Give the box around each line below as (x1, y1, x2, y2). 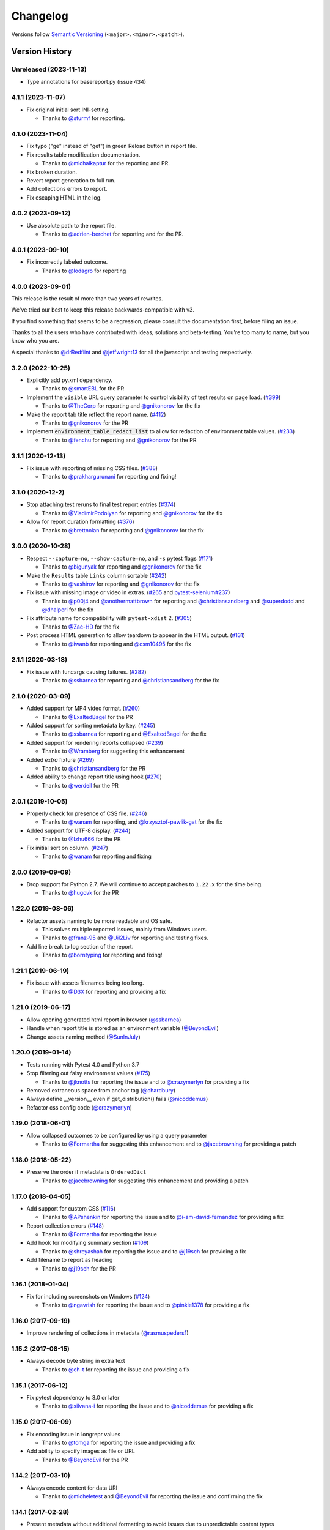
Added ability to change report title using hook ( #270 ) (26, 773, 162, 780)
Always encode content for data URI (26, 1484, 118, 1491)
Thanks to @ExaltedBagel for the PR (42, 713, 133, 720)
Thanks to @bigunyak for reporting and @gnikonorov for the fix (42, 563, 202, 570)
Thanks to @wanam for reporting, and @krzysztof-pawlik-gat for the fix (42, 818, 222, 826)
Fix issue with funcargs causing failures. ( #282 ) (26, 668, 147, 676)
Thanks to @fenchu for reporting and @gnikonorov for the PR (42, 436, 197, 444)
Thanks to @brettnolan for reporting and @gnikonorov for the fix (42, 526, 204, 534)
